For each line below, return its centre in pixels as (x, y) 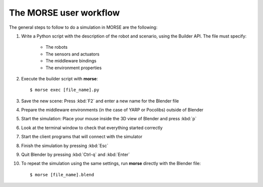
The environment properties (74, 68)
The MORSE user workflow (65, 13)
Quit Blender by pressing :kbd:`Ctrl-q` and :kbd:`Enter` (75, 155)
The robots (56, 47)
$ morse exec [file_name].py (65, 90)
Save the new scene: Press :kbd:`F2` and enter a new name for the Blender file (100, 101)
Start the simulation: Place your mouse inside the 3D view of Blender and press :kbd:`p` (109, 119)
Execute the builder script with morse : (60, 78)
